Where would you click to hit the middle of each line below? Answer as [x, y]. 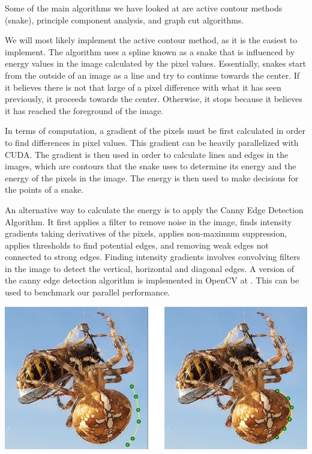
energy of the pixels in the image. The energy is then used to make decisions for [152, 177]
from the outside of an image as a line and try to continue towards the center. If [152, 75]
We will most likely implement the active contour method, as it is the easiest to [151, 40]
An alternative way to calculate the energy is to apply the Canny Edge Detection [154, 209]
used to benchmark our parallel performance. [88, 292]
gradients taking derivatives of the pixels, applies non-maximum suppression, [146, 233]
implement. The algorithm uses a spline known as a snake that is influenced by [150, 51]
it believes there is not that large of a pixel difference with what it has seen [143, 87]
